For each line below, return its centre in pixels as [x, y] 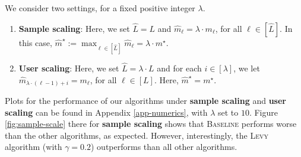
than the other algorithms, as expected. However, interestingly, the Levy [137, 135]
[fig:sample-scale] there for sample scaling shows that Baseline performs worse [151, 124]
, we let [247, 68]
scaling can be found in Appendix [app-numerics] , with [106, 112]
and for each [179, 68]
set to [228, 112]
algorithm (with [34, 147]
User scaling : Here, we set [69, 68]
